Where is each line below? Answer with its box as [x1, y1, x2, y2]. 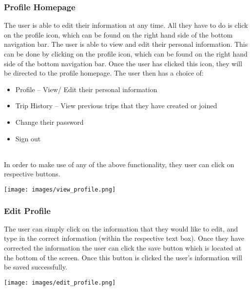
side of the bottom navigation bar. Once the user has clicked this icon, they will [4, 58, 242, 68]
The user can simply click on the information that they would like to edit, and [4, 223, 238, 233]
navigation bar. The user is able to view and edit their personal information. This [4, 39, 248, 49]
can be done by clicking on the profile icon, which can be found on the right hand [4, 49, 248, 58]
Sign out [15, 133, 41, 143]
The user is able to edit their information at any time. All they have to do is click [4, 20, 248, 30]
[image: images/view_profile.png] [4, 186, 116, 193]
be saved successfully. [4, 262, 67, 272]
